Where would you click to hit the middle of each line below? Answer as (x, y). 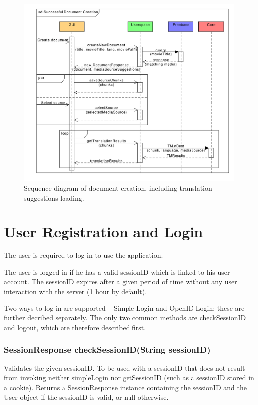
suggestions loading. (54, 197)
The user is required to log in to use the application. (84, 255)
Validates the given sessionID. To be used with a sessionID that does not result (125, 368)
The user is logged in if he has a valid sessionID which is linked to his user (117, 272)
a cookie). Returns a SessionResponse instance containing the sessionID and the (125, 387)
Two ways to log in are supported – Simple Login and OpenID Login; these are (124, 308)
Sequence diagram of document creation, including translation (118, 187)
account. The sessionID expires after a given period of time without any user (121, 281)
